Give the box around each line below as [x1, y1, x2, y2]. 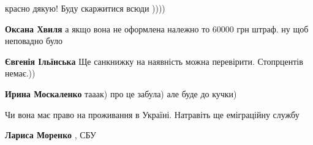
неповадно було [5, 34, 63, 47]
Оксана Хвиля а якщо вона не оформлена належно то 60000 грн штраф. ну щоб [5, 22, 309, 35]
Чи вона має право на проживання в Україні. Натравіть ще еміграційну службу [5, 108, 300, 121]
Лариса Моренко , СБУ [5, 128, 97, 141]
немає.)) [5, 67, 36, 80]
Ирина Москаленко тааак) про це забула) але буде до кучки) [5, 87, 237, 100]
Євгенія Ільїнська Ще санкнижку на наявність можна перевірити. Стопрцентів [5, 54, 303, 67]
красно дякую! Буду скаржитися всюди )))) [5, 2, 165, 14]
